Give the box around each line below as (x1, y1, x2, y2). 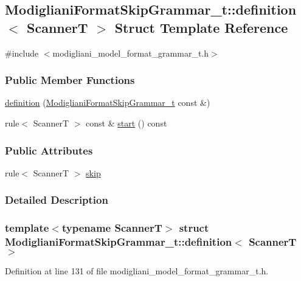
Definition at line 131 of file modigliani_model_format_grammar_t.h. (5, 265, 269, 277)
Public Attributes (5, 142, 93, 158)
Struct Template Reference (114, 18, 288, 36)
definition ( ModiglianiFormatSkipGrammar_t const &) (5, 96, 210, 109)
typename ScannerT (61, 220, 162, 235)
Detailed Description (5, 192, 108, 207)
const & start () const (86, 117, 167, 129)
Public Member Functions (5, 72, 135, 88)
